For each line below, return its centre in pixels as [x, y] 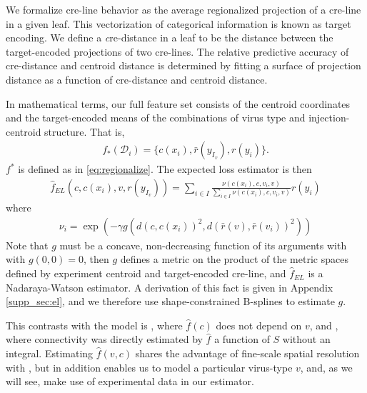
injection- [329, 118]
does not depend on [259, 325]
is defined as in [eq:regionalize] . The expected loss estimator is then [165, 169]
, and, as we [326, 367]
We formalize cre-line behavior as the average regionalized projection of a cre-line [183, 9]
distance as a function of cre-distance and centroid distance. [137, 79]
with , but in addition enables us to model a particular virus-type [149, 367]
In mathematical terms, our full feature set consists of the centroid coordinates [178, 103]
